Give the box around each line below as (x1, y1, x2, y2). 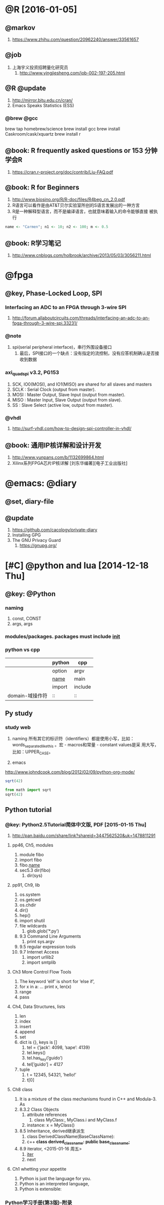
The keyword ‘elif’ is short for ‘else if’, (19, 979, 95, 984)
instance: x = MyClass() (26, 1122, 75, 1128)
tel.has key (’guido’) (26, 1055, 63, 1062)
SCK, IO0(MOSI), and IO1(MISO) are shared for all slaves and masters (12, 381, 152, 387)
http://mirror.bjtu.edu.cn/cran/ (12, 97, 73, 103)
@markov (5, 24, 36, 32)
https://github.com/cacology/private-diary (12, 527, 97, 533)
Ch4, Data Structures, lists (12, 1004, 65, 1009)
